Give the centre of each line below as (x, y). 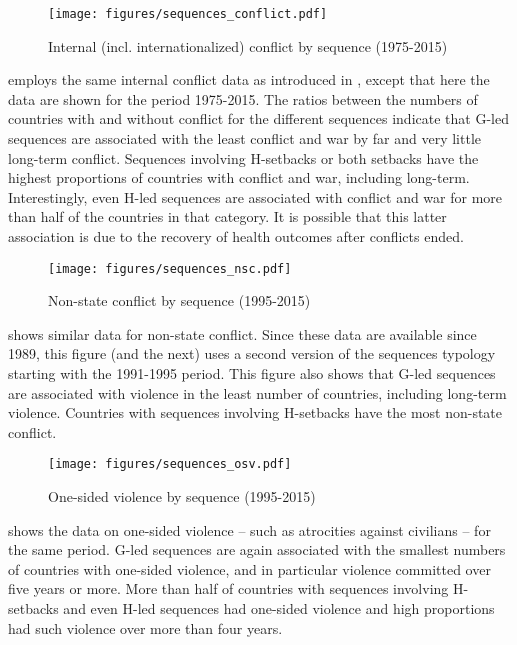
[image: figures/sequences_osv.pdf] (170, 464)
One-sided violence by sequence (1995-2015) (182, 496)
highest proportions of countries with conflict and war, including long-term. (239, 177)
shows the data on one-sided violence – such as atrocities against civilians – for (249, 529)
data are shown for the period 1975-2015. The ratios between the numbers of (243, 98)
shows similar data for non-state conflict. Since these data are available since (242, 333)
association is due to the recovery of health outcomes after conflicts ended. (236, 236)
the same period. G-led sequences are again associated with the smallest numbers (257, 549)
